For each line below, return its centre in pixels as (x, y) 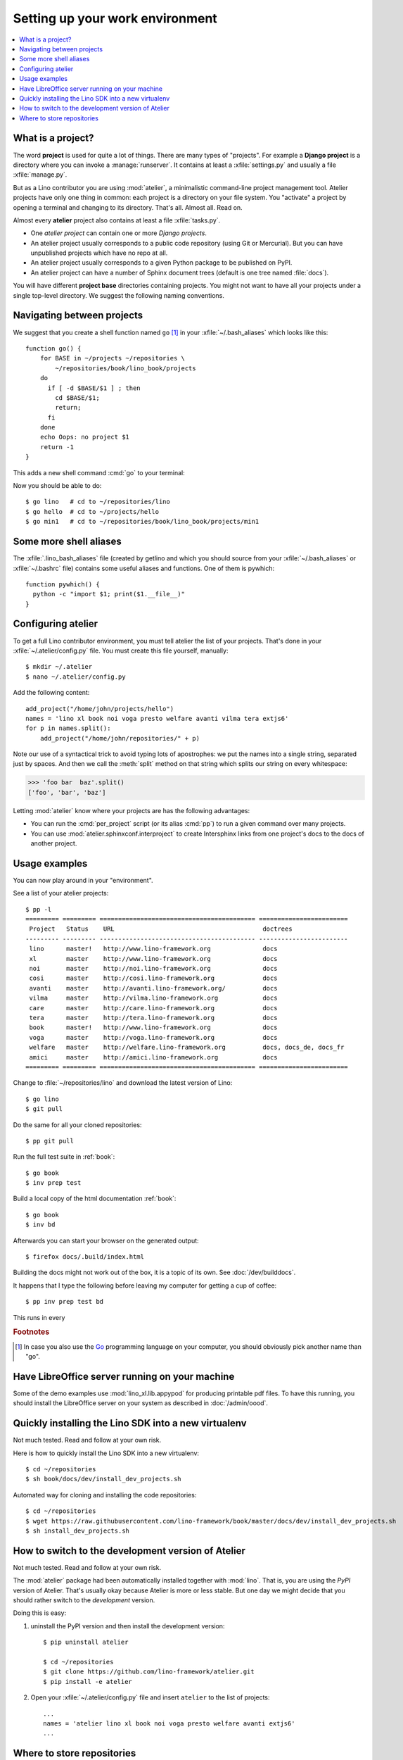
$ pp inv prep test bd (65, 1302)
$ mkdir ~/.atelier (59, 667)
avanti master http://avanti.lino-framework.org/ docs (153, 988)
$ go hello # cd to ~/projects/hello (92, 511)
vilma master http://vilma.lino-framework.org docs (153, 998)
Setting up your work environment (115, 18)
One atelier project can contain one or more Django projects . (119, 233)
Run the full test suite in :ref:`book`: (64, 1157)
